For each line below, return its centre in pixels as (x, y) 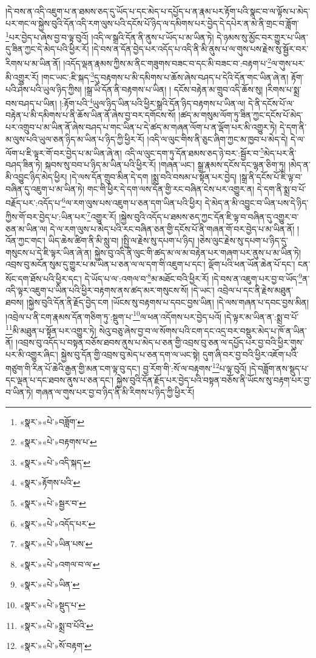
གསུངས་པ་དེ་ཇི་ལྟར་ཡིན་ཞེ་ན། (49, 252)
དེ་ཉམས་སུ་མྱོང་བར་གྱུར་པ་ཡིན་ (262, 37)
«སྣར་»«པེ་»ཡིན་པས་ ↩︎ (56, 544)
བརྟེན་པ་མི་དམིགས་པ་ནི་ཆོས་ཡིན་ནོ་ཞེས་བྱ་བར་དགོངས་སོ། (91, 115)
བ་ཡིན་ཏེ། (19, 392)
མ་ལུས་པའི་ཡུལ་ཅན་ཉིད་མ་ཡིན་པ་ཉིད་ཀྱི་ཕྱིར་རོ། (75, 139)
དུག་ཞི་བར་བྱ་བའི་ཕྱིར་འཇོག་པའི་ (250, 354)
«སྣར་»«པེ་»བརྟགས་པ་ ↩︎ (58, 442)
